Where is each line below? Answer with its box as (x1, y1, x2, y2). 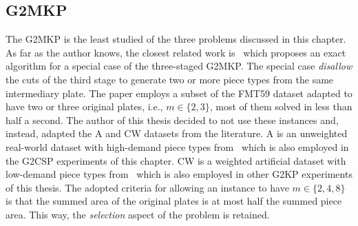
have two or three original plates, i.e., (6, 99, 163, 114)
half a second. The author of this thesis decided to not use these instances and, (6, 112, 339, 127)
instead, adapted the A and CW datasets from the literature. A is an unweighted (6, 126, 348, 141)
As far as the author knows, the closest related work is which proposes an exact (6, 45, 346, 59)
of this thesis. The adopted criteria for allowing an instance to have (6, 180, 289, 194)
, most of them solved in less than (209, 99, 352, 114)
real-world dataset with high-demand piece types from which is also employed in (6, 139, 349, 154)
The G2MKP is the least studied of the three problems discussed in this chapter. (6, 32, 346, 46)
